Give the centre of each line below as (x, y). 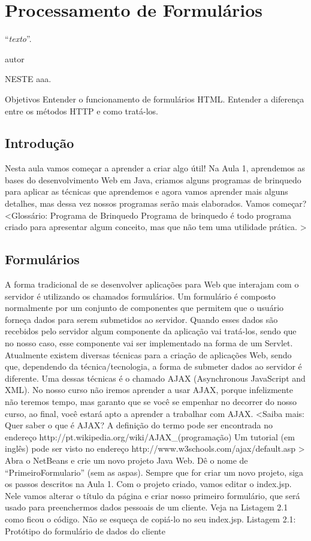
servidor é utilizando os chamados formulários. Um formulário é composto (140, 296)
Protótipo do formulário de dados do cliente (85, 531)
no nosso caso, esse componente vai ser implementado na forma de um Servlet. (149, 343)
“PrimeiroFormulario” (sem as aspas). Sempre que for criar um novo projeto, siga (154, 472)
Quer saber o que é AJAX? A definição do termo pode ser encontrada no (139, 425)
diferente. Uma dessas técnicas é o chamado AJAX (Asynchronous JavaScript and (155, 378)
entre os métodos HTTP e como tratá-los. (81, 111)
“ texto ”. (18, 39)
